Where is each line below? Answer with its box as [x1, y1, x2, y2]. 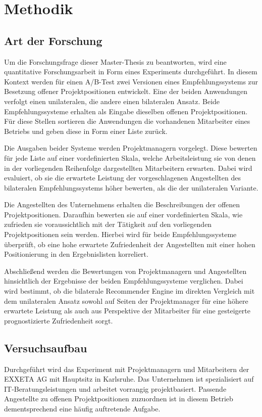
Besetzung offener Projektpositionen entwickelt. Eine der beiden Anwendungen [4, 86, 247, 97]
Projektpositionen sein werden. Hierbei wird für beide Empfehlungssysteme [4, 229, 237, 240]
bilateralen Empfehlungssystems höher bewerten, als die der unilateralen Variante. [4, 182, 258, 193]
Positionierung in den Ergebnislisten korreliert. [4, 249, 148, 259]
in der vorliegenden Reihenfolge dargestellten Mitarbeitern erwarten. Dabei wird [4, 162, 252, 173]
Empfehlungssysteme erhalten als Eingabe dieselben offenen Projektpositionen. [4, 106, 248, 116]
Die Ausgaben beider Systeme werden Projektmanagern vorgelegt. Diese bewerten [4, 143, 257, 153]
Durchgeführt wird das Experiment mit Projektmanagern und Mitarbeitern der [4, 363, 249, 374]
